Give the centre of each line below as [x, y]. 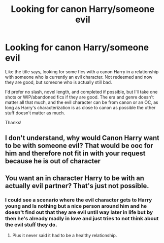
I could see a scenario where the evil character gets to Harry [79, 200]
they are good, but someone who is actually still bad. [59, 82]
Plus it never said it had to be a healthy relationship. [65, 236]
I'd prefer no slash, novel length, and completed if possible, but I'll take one [81, 92]
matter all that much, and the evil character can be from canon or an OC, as [82, 102]
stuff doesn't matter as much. [35, 113]
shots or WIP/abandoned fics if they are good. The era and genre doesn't [80, 97]
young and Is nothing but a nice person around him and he [76, 206]
